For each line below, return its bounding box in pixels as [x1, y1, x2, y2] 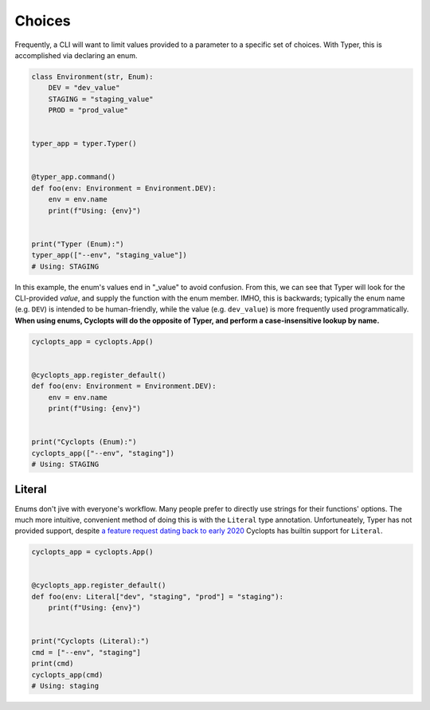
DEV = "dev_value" [48, 84, 120, 92]
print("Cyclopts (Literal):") [31, 637, 150, 645]
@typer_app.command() [31, 172, 116, 182]
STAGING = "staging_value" [48, 94, 154, 104]
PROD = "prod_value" [48, 106, 129, 115]
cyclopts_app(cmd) [31, 670, 104, 679]
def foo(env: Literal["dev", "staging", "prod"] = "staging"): [31, 592, 284, 601]
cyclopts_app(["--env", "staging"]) [31, 449, 175, 457]
